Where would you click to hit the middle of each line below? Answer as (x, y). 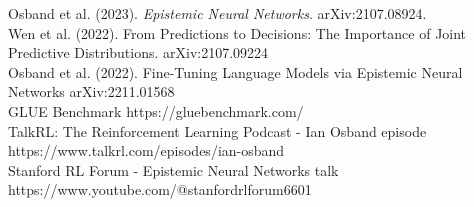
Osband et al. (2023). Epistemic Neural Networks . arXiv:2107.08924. (217, 13)
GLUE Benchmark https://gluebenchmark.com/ (156, 110)
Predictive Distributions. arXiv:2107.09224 (138, 52)
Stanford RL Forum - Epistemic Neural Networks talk (173, 169)
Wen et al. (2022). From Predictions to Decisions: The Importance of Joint (237, 32)
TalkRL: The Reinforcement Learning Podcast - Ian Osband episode (217, 130)
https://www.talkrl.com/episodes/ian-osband (146, 150)
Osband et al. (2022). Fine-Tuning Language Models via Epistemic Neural (235, 71)
